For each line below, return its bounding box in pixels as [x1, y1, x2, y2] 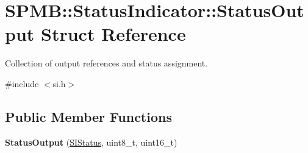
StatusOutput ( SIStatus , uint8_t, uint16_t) [5, 135, 177, 148]
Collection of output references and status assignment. [5, 57, 208, 69]
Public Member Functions [5, 107, 172, 126]
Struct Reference [41, 21, 186, 46]
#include [5, 77, 39, 90]
